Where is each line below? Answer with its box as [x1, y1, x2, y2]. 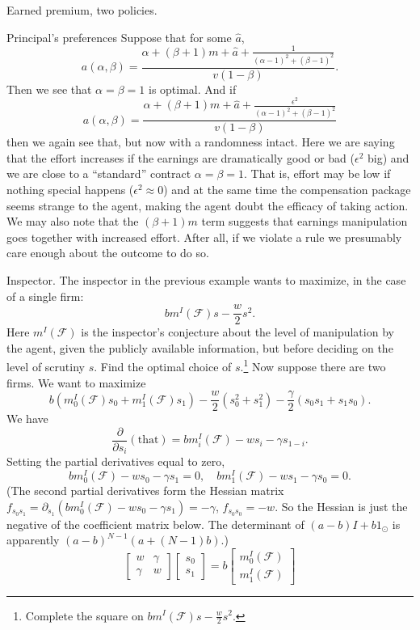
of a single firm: [6, 287, 84, 304]
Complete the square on [25, 607, 144, 624]
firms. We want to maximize [6, 374, 146, 391]
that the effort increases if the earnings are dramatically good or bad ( [6, 149, 355, 166]
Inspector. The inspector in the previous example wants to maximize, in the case [6, 271, 406, 288]
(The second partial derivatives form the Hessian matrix [6, 482, 284, 499]
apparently [6, 531, 60, 548]
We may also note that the [6, 213, 139, 230]
